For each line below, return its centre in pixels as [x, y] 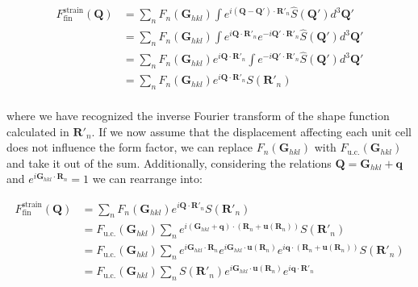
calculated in [38, 131]
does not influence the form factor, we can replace [130, 147]
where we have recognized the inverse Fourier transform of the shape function [198, 116]
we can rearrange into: [147, 179]
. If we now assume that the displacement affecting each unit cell [252, 131]
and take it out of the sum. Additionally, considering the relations [169, 162]
